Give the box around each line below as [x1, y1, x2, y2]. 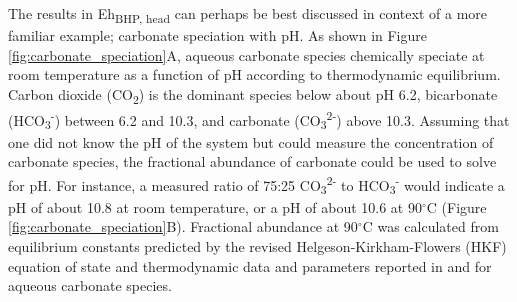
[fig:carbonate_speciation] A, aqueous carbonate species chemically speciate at [8, 44, 485, 65]
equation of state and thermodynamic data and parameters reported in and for [8, 255, 492, 276]
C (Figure [426, 196, 487, 217]
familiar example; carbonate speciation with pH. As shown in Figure [8, 25, 428, 46]
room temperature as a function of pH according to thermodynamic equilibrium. [8, 64, 501, 85]
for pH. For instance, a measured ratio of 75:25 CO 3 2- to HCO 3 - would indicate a [8, 172, 505, 198]
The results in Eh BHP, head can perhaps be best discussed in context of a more [8, 3, 488, 26]
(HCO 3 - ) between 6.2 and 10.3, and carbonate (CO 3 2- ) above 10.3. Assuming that [8, 107, 510, 133]
